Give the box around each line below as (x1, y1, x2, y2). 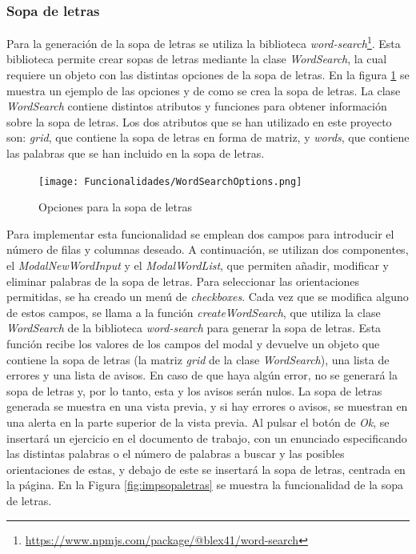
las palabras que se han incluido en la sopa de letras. (6, 145, 265, 162)
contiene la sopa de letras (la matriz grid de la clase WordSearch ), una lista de (6, 351, 390, 367)
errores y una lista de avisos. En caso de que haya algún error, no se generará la (6, 367, 398, 383)
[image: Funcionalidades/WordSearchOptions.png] (38, 175, 302, 187)
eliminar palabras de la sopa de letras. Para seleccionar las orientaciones (6, 272, 360, 289)
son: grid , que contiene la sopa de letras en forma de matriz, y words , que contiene (6, 129, 410, 146)
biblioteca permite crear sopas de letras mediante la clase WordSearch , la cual (6, 50, 387, 67)
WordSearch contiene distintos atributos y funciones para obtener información (6, 98, 387, 114)
